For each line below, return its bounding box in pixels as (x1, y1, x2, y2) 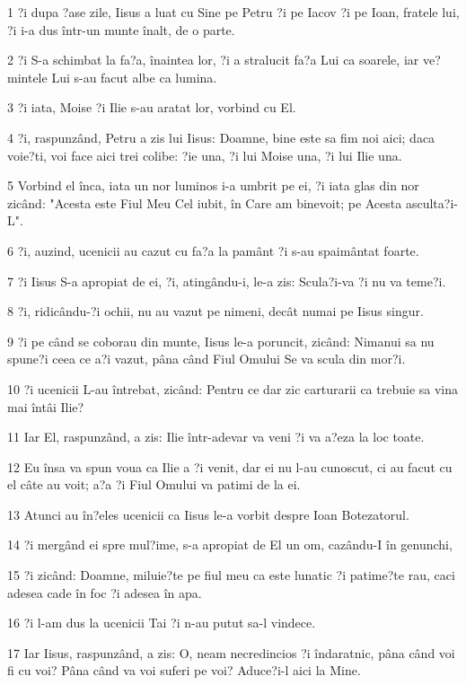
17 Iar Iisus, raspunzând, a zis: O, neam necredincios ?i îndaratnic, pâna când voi (7, 643, 455, 662)
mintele (7, 67, 48, 86)
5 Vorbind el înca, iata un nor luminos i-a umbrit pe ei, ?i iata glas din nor (7, 176, 419, 195)
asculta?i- (405, 193, 458, 212)
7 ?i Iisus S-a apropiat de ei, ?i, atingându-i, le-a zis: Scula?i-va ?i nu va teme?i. (7, 271, 446, 290)
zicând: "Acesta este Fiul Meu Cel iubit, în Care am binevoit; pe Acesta (7, 193, 402, 212)
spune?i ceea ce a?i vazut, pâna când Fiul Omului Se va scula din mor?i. (7, 349, 406, 368)
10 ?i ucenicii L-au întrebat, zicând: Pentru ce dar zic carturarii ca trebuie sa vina (7, 379, 459, 398)
